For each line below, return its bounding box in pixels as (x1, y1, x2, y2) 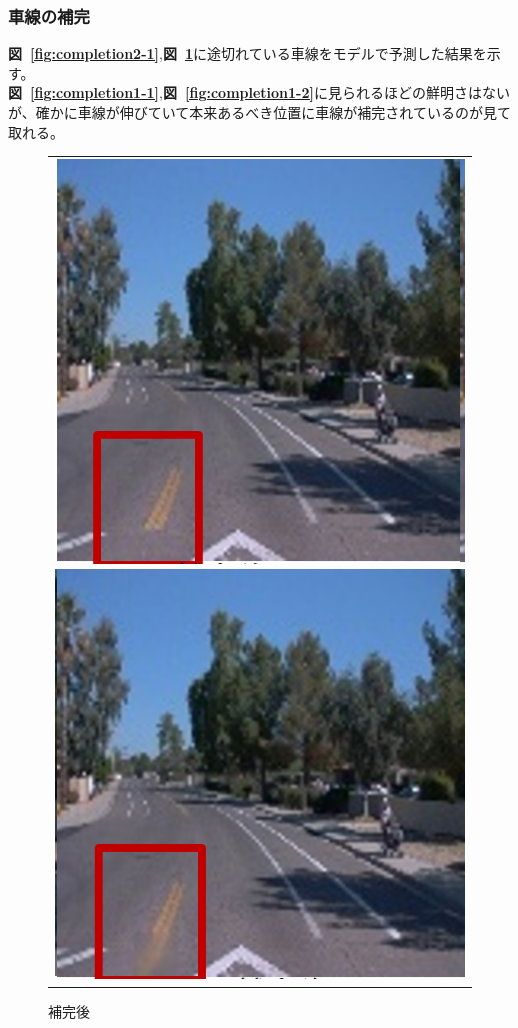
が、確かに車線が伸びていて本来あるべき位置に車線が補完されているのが (8, 102, 483, 122)
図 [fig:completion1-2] (162, 82, 314, 103)
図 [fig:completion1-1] (8, 82, 160, 103)
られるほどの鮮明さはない (341, 82, 510, 103)
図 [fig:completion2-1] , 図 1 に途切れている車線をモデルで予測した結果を (8, 43, 487, 64)
